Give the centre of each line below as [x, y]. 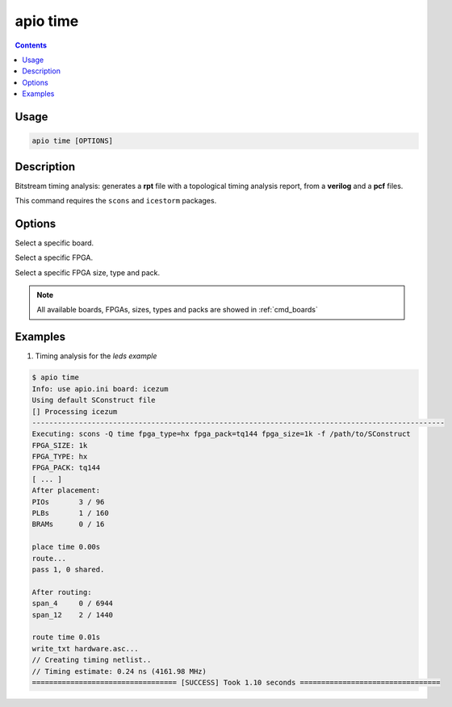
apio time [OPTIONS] [72, 141]
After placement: [66, 491]
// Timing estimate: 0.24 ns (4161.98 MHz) [119, 671]
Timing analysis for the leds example [96, 356]
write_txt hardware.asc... [85, 648]
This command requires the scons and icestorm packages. [116, 201]
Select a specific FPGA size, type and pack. [88, 272]
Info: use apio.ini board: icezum [100, 389]
